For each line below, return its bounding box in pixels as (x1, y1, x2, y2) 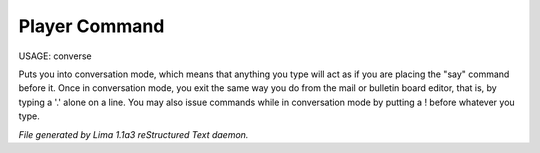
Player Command (18, 15, 165, 37)
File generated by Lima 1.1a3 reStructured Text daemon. (18, 128, 249, 140)
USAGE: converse (18, 50, 92, 62)
